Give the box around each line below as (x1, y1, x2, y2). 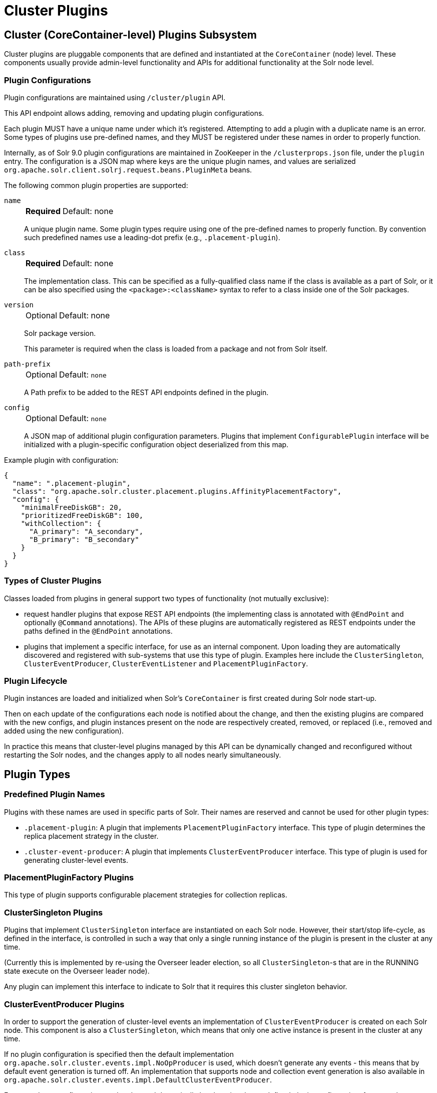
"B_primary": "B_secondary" (29, 535, 139, 543)
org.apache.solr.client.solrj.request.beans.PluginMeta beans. (4, 165, 252, 174)
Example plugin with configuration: (4, 455, 119, 464)
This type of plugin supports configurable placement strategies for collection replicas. (4, 890, 287, 899)
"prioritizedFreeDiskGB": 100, (21, 511, 144, 519)
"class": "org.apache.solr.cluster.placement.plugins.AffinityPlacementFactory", (12, 487, 342, 495)
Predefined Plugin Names (4, 789, 105, 800)
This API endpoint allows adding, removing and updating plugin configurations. (4, 108, 264, 117)
